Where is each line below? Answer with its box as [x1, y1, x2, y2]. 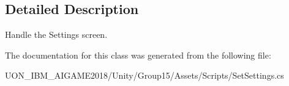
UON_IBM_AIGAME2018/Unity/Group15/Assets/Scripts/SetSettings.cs [5, 69, 284, 82]
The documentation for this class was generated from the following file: [5, 48, 271, 61]
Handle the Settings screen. [5, 28, 108, 41]
